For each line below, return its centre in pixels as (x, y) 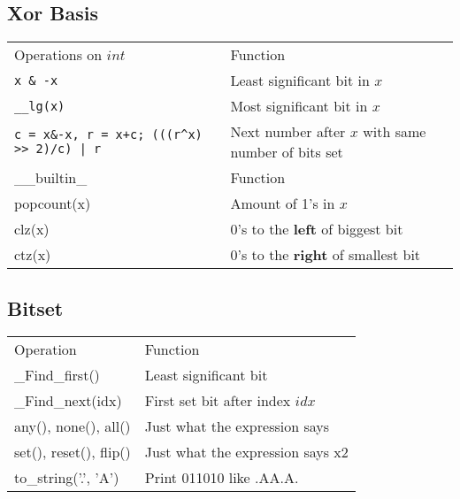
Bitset (35, 307)
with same (395, 132)
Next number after (288, 132)
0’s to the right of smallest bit (326, 255)
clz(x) (32, 229)
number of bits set (287, 152)
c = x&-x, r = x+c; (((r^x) (108, 135)
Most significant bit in (299, 106)
